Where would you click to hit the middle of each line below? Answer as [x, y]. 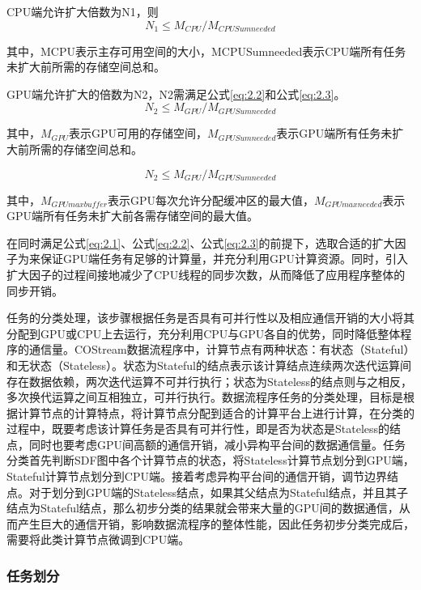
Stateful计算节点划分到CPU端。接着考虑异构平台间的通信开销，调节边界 [197, 476]
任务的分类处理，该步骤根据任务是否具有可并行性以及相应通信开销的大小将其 [210, 318]
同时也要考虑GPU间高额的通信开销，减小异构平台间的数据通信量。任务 [217, 444]
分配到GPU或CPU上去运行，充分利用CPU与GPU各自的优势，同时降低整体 [204, 333]
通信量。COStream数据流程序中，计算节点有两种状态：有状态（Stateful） [219, 349]
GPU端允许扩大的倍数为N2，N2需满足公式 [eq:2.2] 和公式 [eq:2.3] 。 [176, 93]
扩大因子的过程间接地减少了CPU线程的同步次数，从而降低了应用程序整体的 [206, 274]
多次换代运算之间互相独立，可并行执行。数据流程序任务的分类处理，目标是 [205, 397]
